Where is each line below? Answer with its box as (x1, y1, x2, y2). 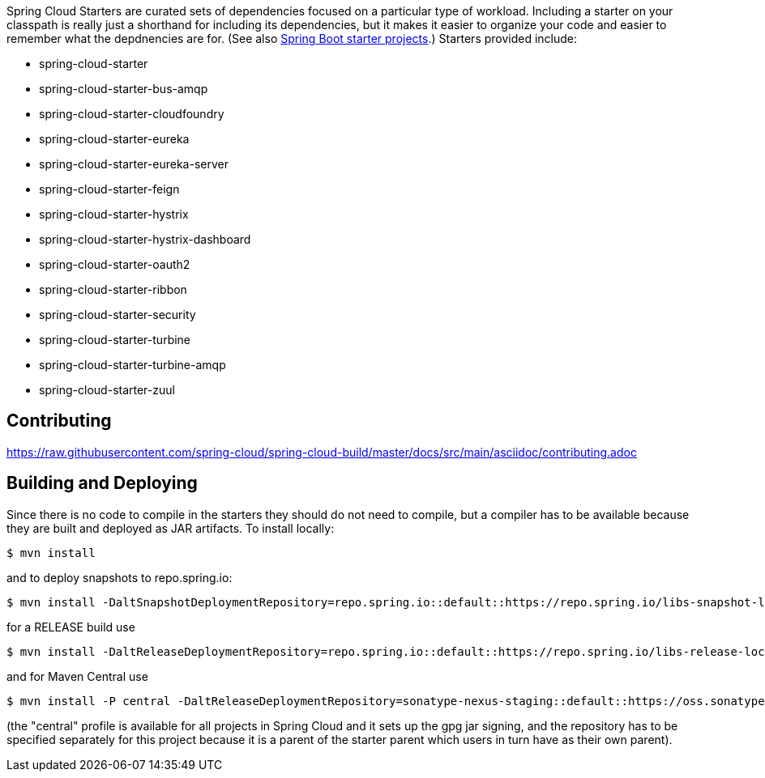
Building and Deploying (6, 473, 198, 494)
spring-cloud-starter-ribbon (39, 283, 187, 296)
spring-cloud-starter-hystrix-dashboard (39, 232, 251, 246)
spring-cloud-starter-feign (39, 182, 180, 196)
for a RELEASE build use (6, 619, 135, 634)
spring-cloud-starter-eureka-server (39, 157, 229, 171)
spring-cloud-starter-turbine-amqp (39, 358, 226, 372)
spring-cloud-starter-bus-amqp (39, 82, 208, 96)
